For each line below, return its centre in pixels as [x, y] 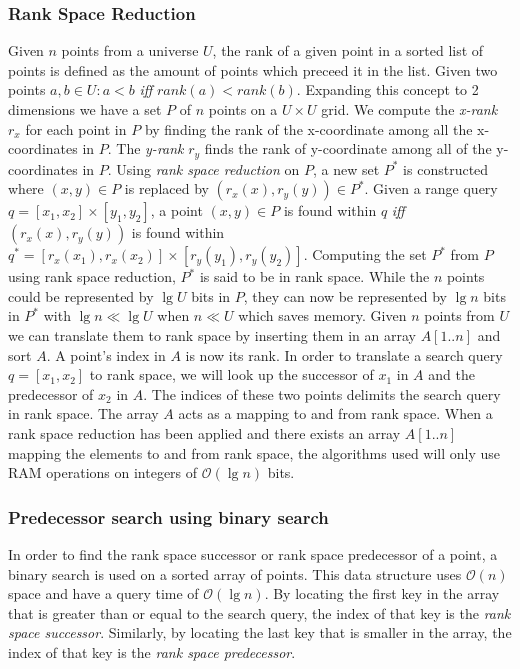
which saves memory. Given [322, 315]
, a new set [346, 168]
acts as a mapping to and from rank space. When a [335, 413]
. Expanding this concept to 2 [387, 89]
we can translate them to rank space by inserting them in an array [212, 335]
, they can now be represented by [345, 295]
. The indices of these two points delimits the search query [322, 393]
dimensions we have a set [85, 109]
